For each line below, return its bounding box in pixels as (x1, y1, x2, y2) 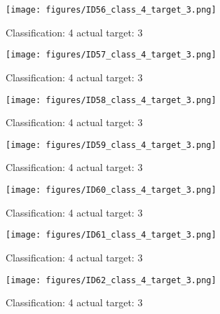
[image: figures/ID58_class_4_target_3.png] (6, 95, 216, 105)
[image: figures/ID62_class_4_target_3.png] (6, 275, 216, 285)
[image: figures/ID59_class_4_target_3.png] (6, 139, 216, 150)
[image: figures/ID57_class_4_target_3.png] (6, 50, 216, 60)
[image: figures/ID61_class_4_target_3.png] (6, 230, 216, 240)
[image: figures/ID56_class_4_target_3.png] (6, 5, 216, 15)
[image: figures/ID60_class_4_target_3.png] (6, 185, 216, 195)
